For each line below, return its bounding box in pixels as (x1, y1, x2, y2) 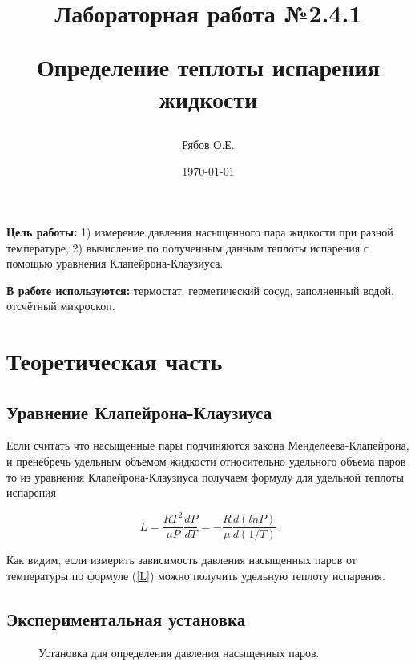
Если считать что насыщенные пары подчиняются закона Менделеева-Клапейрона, (6, 437, 409, 454)
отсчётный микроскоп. (6, 297, 115, 314)
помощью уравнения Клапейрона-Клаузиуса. (6, 255, 224, 272)
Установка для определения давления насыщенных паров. (38, 644, 320, 660)
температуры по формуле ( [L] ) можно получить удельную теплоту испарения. (6, 567, 385, 584)
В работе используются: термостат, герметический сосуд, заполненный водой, (6, 281, 394, 298)
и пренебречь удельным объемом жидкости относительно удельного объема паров (6, 453, 406, 470)
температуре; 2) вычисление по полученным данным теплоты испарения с (6, 239, 369, 256)
